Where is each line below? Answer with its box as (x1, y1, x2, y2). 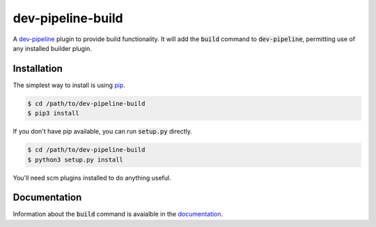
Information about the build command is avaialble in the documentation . (13, 210, 224, 219)
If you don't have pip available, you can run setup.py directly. (13, 127, 193, 136)
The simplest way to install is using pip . (13, 81, 125, 89)
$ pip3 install (27, 109, 79, 118)
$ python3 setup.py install (27, 155, 123, 164)
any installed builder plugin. (13, 44, 92, 52)
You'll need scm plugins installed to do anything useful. (13, 173, 171, 182)
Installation (13, 63, 63, 75)
